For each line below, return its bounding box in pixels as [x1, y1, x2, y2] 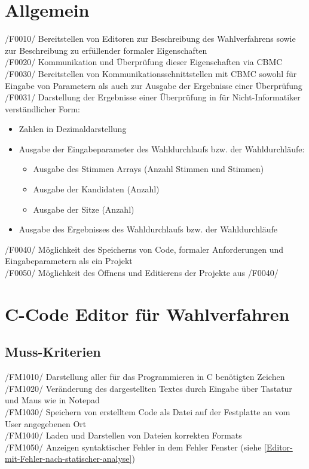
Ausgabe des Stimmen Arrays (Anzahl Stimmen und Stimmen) [33, 163, 264, 175]
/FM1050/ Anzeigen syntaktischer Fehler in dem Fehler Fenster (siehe [5, 440, 262, 453]
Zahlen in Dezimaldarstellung [19, 122, 127, 135]
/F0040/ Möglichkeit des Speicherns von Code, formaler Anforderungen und [5, 243, 284, 255]
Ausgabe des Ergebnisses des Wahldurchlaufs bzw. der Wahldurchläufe [19, 223, 278, 235]
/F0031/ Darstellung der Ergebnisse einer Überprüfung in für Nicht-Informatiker [5, 91, 301, 103]
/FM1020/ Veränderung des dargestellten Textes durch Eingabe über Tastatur [5, 382, 292, 394]
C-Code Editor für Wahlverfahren [5, 301, 290, 326]
